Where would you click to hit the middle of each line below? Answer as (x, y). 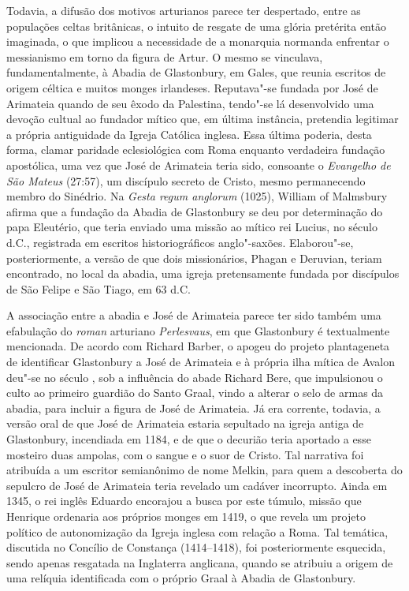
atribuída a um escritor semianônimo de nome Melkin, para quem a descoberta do (204, 470)
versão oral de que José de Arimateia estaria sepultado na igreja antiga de (185, 423)
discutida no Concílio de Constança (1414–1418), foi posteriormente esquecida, (196, 547)
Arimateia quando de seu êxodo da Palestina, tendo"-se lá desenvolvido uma (190, 103)
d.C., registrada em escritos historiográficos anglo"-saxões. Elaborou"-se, (180, 242)
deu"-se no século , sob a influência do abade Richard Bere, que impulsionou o (195, 377)
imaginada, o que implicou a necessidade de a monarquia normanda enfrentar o (198, 41)
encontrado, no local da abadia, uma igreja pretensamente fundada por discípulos (203, 273)
